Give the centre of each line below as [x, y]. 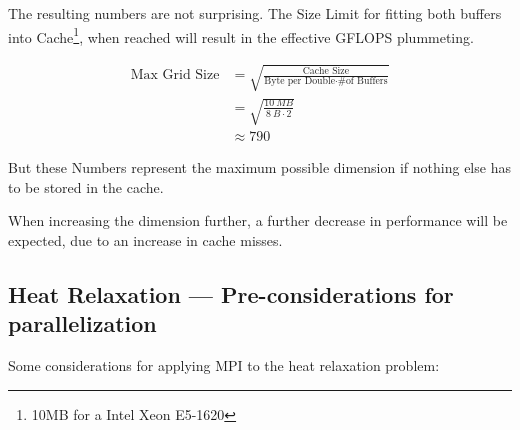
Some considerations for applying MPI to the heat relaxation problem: [224, 365]
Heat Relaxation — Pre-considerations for [231, 293]
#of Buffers [362, 80]
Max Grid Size [175, 75]
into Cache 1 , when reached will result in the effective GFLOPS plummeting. [241, 35]
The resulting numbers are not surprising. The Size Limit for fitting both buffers [255, 13]
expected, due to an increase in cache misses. [145, 239]
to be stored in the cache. [86, 186]
